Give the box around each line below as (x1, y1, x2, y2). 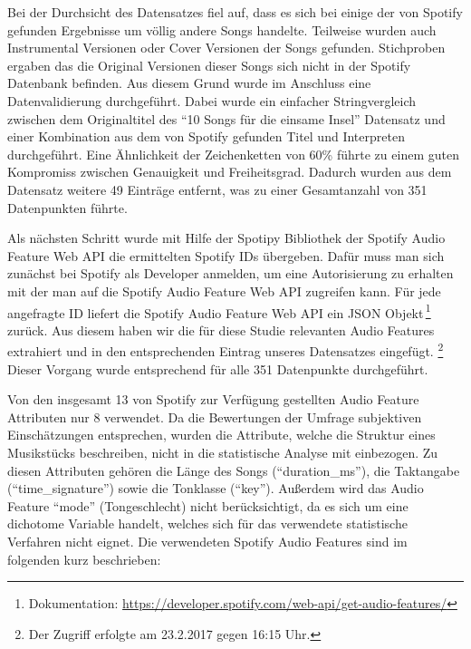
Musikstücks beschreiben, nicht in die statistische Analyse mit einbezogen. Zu (7, 442, 438, 461)
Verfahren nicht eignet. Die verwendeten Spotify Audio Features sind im (7, 531, 408, 550)
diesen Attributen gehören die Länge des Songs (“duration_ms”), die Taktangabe (7, 460, 460, 479)
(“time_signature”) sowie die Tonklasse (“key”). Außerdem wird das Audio (7, 479, 424, 498)
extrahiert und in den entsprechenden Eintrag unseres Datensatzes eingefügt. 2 (7, 339, 444, 360)
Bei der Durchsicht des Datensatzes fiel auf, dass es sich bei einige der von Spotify (7, 3, 463, 21)
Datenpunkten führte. (7, 198, 128, 217)
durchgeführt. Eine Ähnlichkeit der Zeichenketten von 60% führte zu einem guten (7, 144, 459, 163)
